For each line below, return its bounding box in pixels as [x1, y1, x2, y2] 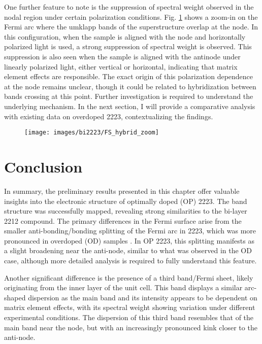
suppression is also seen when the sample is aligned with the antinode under [4, 51, 241, 61]
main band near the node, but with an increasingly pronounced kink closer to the [4, 322, 257, 332]
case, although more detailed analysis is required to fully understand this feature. [4, 255, 257, 266]
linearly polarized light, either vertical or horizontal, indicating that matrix [4, 61, 238, 72]
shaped [4, 292, 26, 302]
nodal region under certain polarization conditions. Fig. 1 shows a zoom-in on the [4, 11, 258, 22]
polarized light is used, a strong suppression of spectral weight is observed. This [4, 41, 252, 52]
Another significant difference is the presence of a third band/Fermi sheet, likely [4, 272, 253, 283]
